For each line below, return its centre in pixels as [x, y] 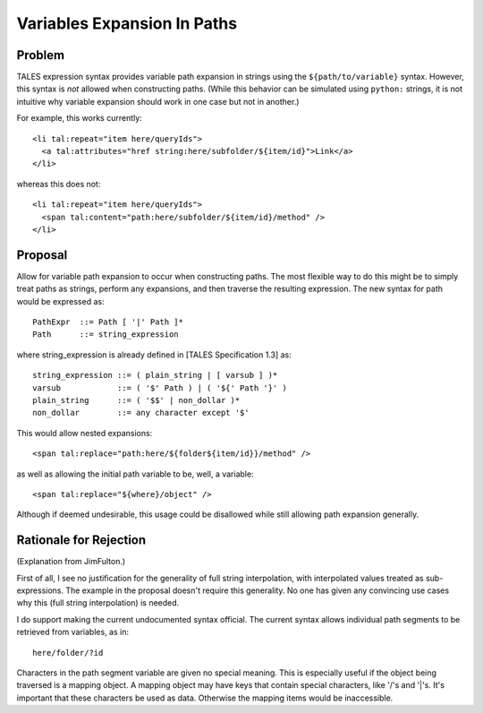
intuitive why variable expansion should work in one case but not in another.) [158, 101]
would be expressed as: [60, 301]
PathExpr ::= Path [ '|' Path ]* [108, 322]
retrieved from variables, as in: [73, 632]
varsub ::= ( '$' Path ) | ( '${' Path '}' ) [160, 388]
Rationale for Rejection [81, 541]
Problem [41, 55]
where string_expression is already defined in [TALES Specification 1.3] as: [154, 355]
